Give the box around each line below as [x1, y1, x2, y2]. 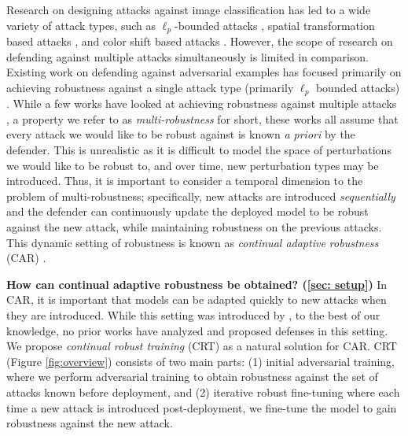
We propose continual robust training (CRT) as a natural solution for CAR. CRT [6, 338, 397, 354]
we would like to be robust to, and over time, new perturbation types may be [6, 157, 379, 173]
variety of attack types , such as [6, 17, 156, 33]
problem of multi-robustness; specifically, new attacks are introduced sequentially [6, 187, 395, 204]
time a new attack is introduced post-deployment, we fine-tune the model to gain [6, 399, 397, 416]
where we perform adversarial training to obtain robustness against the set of [6, 368, 378, 385]
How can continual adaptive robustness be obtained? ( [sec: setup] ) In [6, 275, 388, 292]
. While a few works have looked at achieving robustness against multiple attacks [6, 95, 397, 112]
